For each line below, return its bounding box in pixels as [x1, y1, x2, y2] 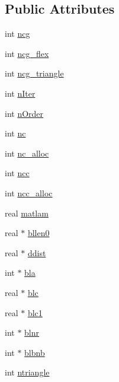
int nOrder [5, 107, 44, 119]
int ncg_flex [5, 47, 49, 59]
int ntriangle [5, 366, 50, 378]
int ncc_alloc [5, 186, 53, 199]
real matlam [5, 206, 49, 219]
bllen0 [27, 227, 50, 239]
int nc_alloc [5, 147, 49, 159]
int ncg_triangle [5, 67, 64, 79]
